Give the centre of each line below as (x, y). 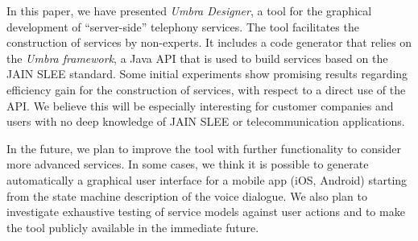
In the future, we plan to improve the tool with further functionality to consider (204, 148)
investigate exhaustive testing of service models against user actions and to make (206, 212)
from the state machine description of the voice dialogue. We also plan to (187, 195)
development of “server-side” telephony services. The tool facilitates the (183, 26)
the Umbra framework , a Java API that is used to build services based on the (197, 58)
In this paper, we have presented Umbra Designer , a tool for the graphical (189, 10)
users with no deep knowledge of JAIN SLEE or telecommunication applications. (206, 121)
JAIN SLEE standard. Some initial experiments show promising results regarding (207, 74)
